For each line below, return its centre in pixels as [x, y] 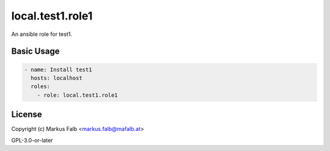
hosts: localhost [57, 78]
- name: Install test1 [58, 69]
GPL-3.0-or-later [32, 140]
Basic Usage [35, 51]
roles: [41, 86]
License [27, 115]
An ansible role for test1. [42, 34]
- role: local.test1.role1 [78, 95]
